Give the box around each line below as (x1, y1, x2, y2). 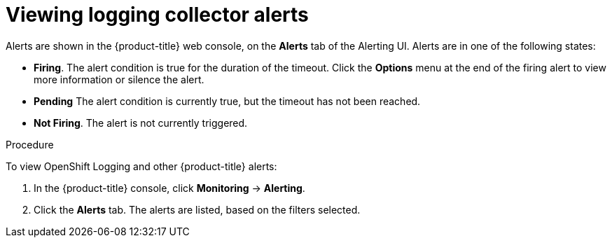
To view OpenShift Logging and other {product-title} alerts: (6, 160, 277, 172)
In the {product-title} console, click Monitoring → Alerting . (34, 181, 305, 194)
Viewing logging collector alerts (6, 3, 309, 27)
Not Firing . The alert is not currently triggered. (34, 116, 248, 129)
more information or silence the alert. (34, 73, 204, 85)
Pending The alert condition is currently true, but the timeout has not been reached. (34, 95, 421, 107)
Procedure (6, 138, 54, 151)
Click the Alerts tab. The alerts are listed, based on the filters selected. (34, 203, 361, 216)
